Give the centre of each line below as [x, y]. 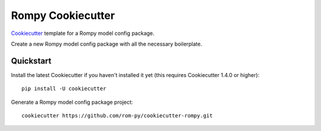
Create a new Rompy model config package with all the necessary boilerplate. [106, 44]
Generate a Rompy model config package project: [72, 102]
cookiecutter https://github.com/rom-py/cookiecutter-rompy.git [117, 116]
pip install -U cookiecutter [64, 89]
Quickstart [31, 61]
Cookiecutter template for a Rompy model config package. [83, 33]
